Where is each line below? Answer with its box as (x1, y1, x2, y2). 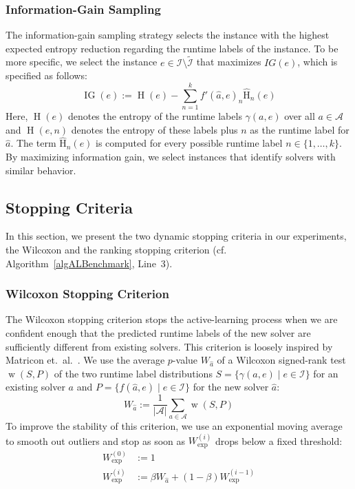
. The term (10, 136, 56, 150)
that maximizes (196, 54, 261, 69)
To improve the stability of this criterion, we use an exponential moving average (6, 419, 343, 433)
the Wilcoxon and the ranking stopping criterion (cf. (6, 242, 227, 256)
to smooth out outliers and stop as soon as (6, 433, 186, 448)
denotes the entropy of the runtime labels (67, 108, 242, 123)
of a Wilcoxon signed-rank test (217, 353, 346, 367)
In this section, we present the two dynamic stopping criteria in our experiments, (6, 229, 347, 243)
